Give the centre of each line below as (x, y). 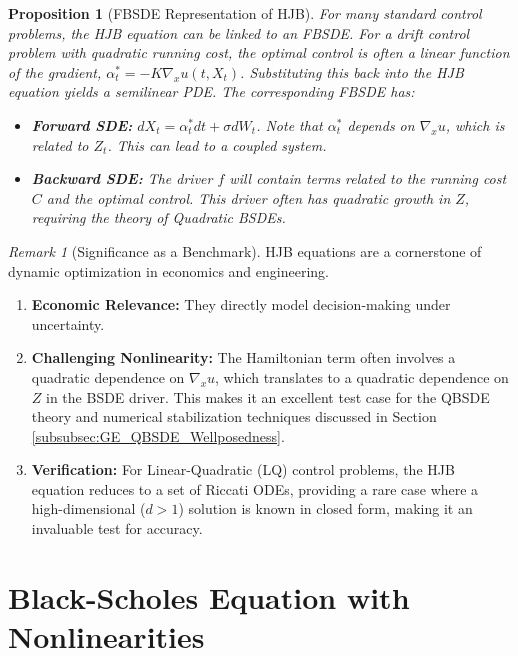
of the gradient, (55, 71)
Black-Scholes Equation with (209, 596)
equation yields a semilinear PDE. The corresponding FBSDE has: (211, 91)
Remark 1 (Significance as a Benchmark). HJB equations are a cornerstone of (245, 250)
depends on (381, 124)
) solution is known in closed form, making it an (325, 508)
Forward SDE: (82, 124)
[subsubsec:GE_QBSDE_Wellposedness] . (158, 435)
